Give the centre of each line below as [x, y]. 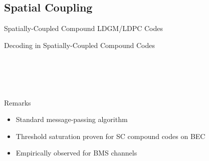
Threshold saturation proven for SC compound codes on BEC [111, 136]
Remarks [18, 102]
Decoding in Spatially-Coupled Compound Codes [79, 45]
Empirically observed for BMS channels [76, 153]
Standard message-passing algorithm [72, 119]
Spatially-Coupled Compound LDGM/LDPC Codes [83, 28]
